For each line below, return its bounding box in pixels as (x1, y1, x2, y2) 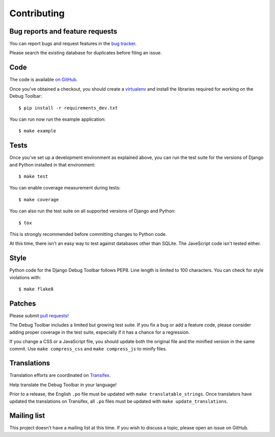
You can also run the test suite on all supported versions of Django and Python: (9, 208, 176, 214)
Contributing (9, 8, 65, 19)
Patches (9, 299, 36, 308)
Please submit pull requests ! (9, 312, 69, 318)
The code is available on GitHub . (9, 76, 78, 83)
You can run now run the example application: (9, 116, 106, 122)
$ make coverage (18, 197, 59, 202)
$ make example (18, 128, 57, 134)
